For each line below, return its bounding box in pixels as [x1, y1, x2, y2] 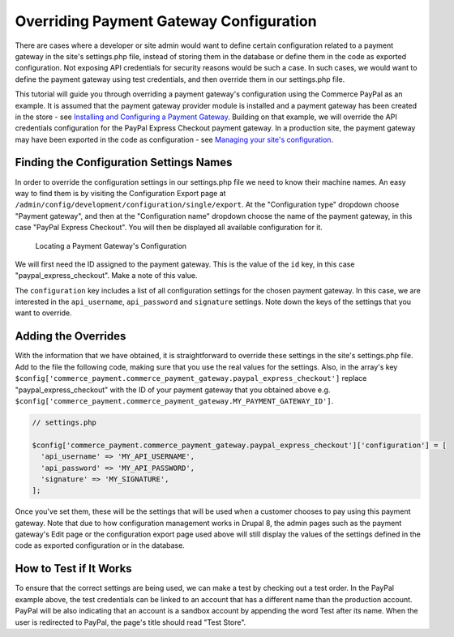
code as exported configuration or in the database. [15, 541, 186, 550]
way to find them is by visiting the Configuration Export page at [15, 188, 226, 198]
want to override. [15, 308, 72, 318]
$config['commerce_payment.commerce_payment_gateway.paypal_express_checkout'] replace [15, 374, 367, 383]
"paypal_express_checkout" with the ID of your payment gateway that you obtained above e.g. [15, 385, 331, 395]
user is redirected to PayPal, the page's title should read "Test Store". [15, 617, 246, 627]
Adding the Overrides [15, 329, 126, 344]
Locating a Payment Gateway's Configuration [35, 241, 186, 250]
